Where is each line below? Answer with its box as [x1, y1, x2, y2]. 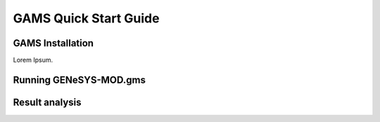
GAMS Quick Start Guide [13, 11, 160, 26]
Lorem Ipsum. [13, 56, 53, 65]
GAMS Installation [13, 37, 94, 49]
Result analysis [13, 96, 82, 108]
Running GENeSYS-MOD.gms [13, 74, 146, 86]
